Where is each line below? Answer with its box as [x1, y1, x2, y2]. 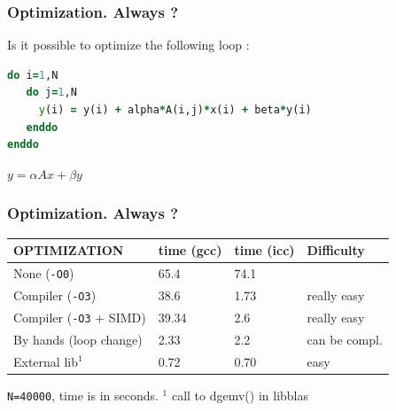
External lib [13, 352, 78, 370]
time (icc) [234, 241, 295, 260]
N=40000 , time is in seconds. [7, 385, 159, 404]
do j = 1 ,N [26, 86, 77, 99]
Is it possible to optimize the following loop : [7, 35, 250, 54]
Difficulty [307, 241, 365, 260]
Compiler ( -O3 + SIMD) [13, 307, 146, 326]
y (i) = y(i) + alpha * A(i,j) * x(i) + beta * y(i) [38, 104, 312, 116]
